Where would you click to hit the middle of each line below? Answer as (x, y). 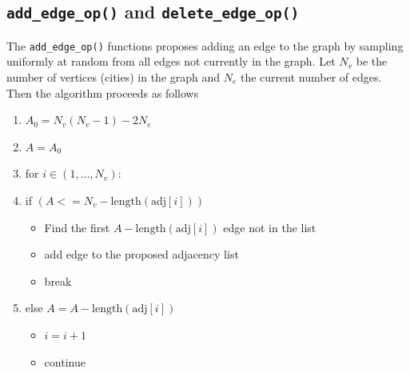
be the (372, 61)
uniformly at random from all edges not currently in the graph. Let (171, 61)
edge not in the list (270, 227)
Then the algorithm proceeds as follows (103, 92)
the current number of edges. (311, 77)
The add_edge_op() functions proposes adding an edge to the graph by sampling (205, 45)
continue (65, 361)
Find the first (77, 227)
